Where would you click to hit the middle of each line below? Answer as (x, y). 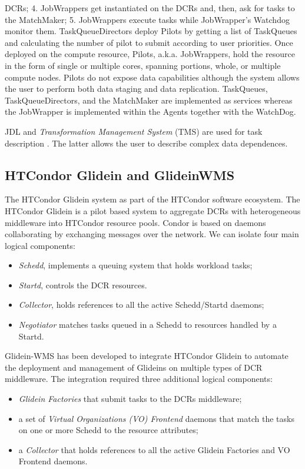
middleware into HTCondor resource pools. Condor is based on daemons (135, 222)
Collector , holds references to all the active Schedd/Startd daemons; (141, 305)
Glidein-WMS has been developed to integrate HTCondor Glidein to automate (147, 356)
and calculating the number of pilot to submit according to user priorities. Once (149, 42)
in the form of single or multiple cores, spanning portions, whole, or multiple (143, 65)
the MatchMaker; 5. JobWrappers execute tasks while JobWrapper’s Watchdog (147, 19)
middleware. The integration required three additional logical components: (139, 379)
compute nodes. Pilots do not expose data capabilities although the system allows (152, 77)
